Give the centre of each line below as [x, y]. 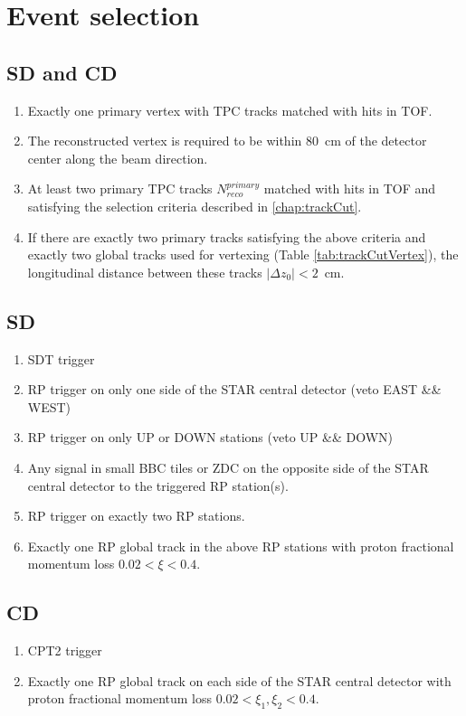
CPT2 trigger [65, 650]
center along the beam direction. [118, 158]
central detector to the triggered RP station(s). [158, 485]
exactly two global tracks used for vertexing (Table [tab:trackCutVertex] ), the [243, 254]
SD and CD [62, 72]
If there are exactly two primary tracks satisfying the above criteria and [227, 236]
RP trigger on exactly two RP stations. [136, 516]
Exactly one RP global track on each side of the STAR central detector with [239, 680]
